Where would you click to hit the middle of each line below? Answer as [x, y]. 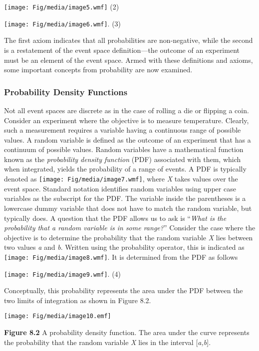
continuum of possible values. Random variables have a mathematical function [124, 149]
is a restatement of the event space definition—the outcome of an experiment [122, 50]
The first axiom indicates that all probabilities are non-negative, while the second [129, 40]
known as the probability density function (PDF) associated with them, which [123, 159]
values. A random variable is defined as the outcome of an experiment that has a [128, 139]
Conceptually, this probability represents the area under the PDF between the [124, 290]
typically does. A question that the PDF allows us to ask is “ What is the [115, 218]
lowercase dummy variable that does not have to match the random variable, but [128, 208]
